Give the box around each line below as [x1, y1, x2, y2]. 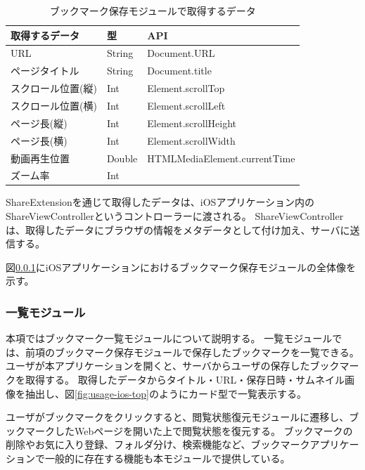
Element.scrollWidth [147, 133, 236, 148]
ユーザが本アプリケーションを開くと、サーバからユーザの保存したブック [6, 358, 340, 373]
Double [106, 150, 138, 165]
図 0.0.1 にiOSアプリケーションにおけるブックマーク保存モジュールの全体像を [6, 259, 357, 274]
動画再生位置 [11, 150, 70, 165]
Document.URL [147, 46, 215, 60]
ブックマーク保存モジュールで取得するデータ [49, 4, 256, 18]
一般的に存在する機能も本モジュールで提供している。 [44, 450, 290, 465]
